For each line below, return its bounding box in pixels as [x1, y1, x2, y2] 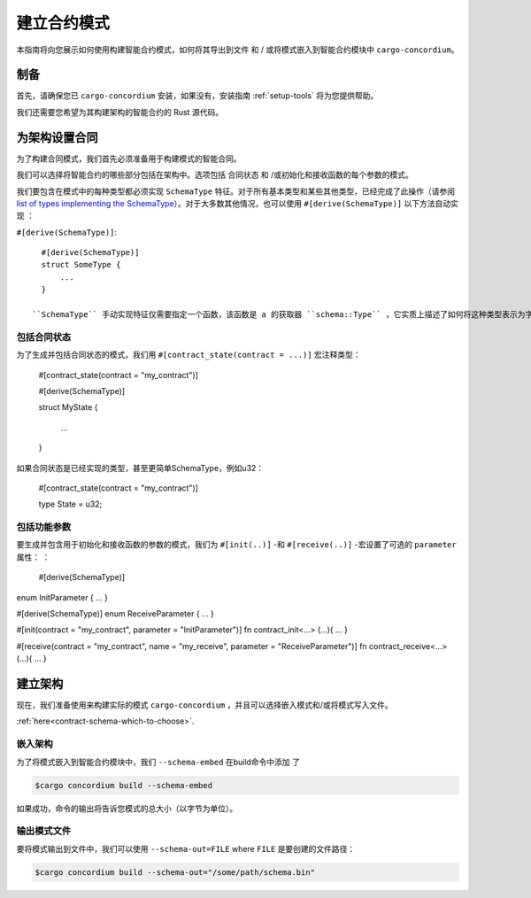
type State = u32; [38, 499, 103, 509]
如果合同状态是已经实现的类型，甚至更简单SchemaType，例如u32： [16, 462, 265, 473]
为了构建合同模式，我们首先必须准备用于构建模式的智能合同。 [16, 153, 242, 164]
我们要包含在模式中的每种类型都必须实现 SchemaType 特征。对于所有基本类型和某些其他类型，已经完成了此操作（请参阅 [16, 186, 456, 197]
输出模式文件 [16, 824, 72, 837]
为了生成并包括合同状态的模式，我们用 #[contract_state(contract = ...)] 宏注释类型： [16, 350, 362, 360]
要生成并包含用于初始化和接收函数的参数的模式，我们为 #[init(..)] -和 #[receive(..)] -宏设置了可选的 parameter [16, 539, 458, 550]
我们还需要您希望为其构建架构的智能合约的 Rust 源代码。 [16, 106, 224, 117]
